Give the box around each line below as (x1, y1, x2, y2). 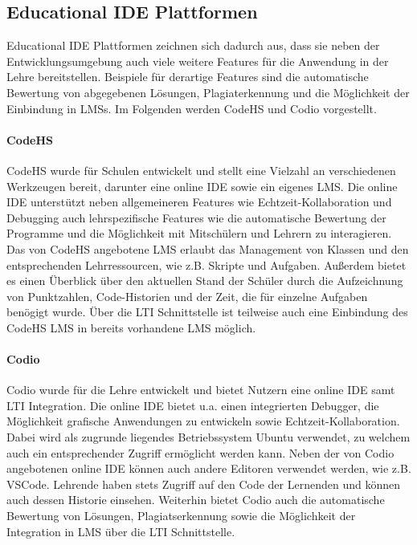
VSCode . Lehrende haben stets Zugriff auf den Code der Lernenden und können (6, 475, 400, 492)
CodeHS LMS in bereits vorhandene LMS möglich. (6, 319, 256, 336)
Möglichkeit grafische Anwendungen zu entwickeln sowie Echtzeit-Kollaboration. (6, 413, 400, 429)
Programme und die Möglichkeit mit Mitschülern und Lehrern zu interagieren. (6, 225, 392, 242)
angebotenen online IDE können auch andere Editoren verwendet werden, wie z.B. (6, 460, 411, 477)
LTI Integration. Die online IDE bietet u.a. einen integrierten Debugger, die (6, 397, 379, 413)
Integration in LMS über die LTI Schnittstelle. (6, 523, 235, 539)
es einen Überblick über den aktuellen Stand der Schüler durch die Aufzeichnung (6, 272, 403, 289)
